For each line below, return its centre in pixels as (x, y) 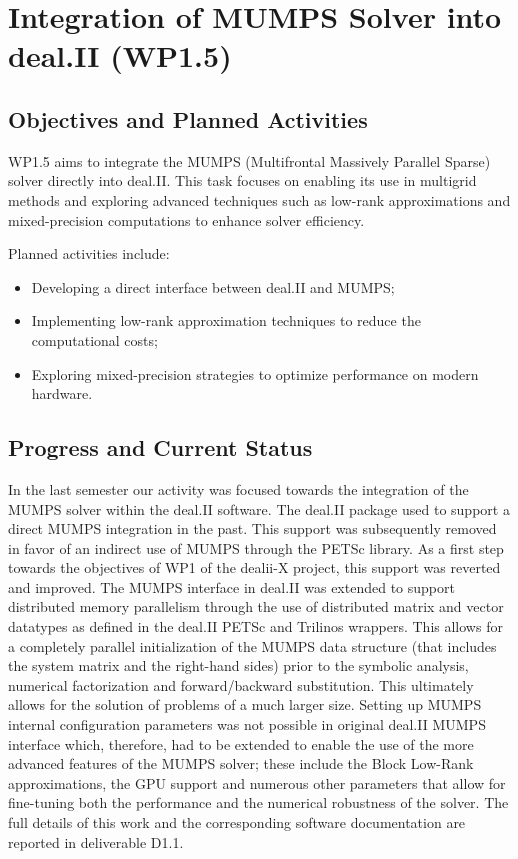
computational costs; (94, 339)
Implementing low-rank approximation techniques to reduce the (226, 320)
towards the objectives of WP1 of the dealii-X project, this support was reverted (254, 567)
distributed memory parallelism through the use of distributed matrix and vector (256, 606)
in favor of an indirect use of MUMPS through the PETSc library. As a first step (256, 547)
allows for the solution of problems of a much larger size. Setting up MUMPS (245, 704)
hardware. (62, 393)
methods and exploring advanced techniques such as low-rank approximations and (259, 199)
